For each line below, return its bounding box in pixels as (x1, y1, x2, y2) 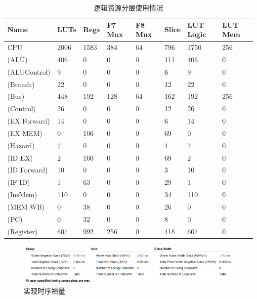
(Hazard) (7, 140, 35, 150)
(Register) (7, 226, 38, 236)
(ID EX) (7, 152, 33, 163)
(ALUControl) (7, 66, 50, 77)
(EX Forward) (7, 116, 50, 126)
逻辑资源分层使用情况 (94, 2, 163, 12)
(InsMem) (7, 189, 37, 200)
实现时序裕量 (24, 285, 65, 296)
